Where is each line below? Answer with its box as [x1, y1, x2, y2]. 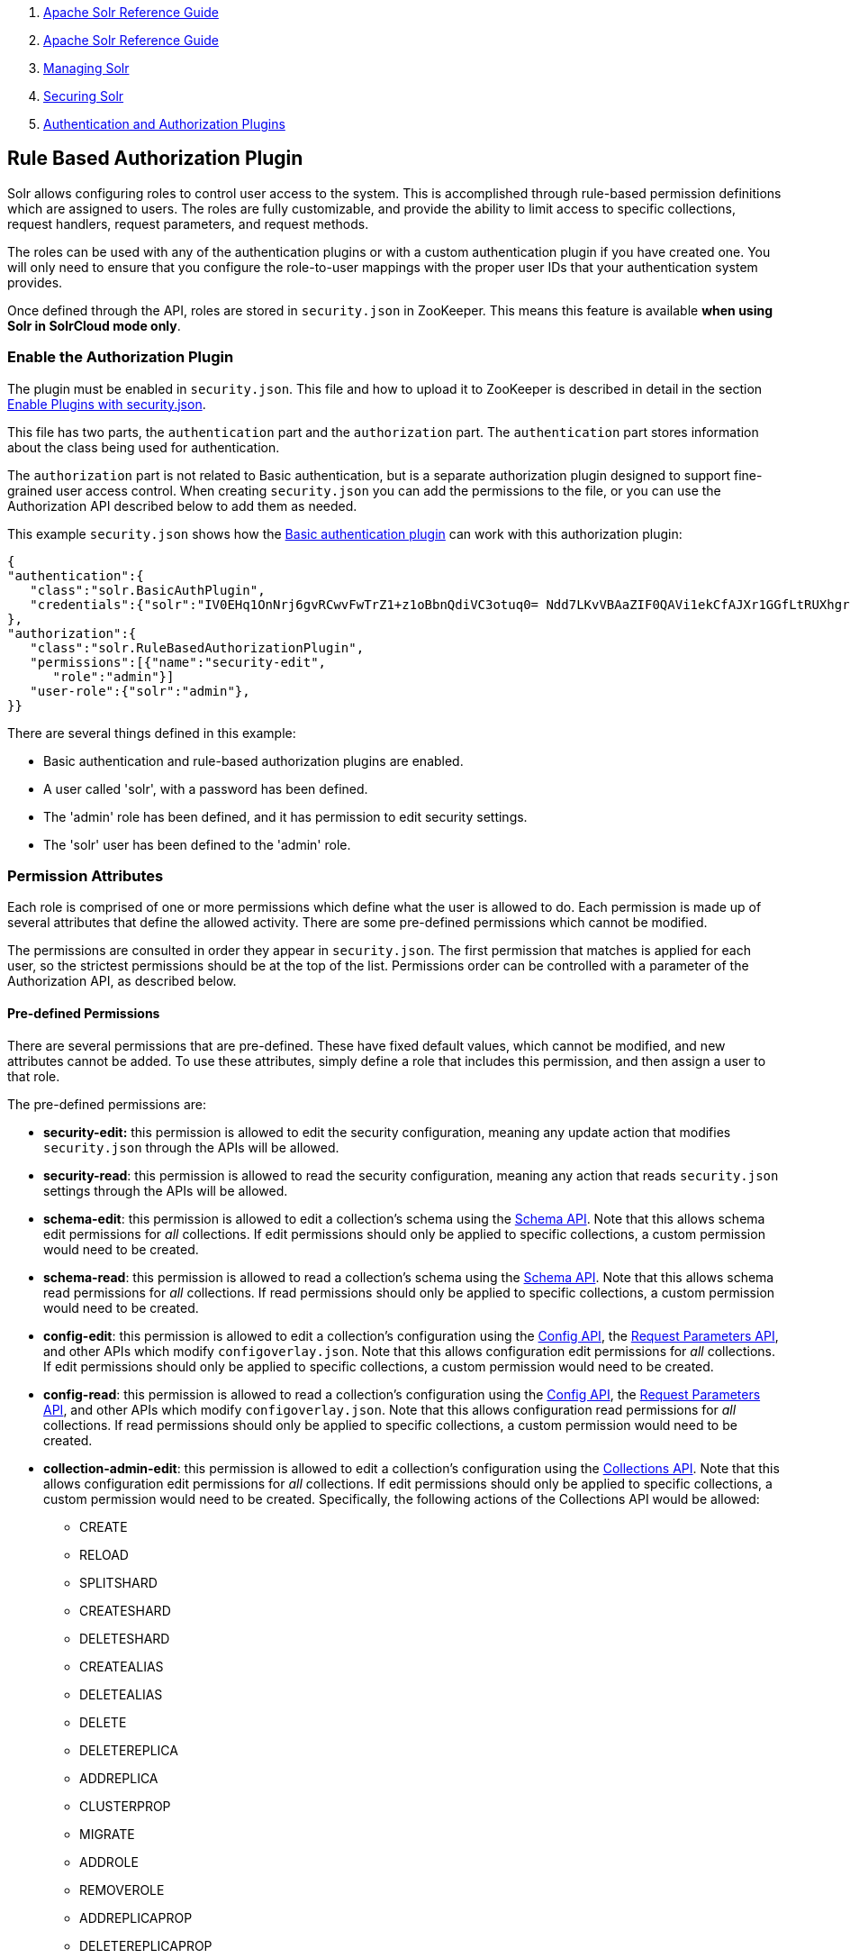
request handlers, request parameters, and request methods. [7, 215, 369, 232]
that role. [7, 1068, 60, 1084]
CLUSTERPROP [79, 1798, 171, 1814]
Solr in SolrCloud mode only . [7, 317, 181, 333]
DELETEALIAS [79, 1686, 163, 1702]
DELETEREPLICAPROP [79, 1937, 212, 1953]
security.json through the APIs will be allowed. [43, 1139, 339, 1155]
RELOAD [79, 1546, 129, 1562]
